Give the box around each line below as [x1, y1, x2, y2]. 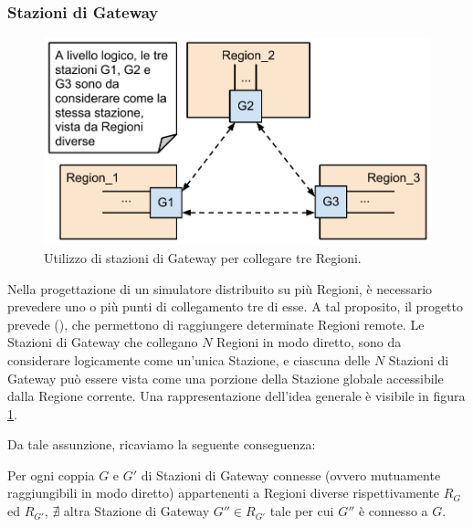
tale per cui [269, 501, 334, 521]
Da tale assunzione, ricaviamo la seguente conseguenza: [7, 435, 316, 454]
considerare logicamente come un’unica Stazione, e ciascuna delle [7, 350, 371, 369]
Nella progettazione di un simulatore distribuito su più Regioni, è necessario [7, 279, 433, 298]
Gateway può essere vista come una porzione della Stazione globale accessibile [7, 368, 444, 387]
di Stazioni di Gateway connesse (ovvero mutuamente [141, 465, 441, 484]
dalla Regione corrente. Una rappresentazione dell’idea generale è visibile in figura [7, 386, 466, 406]
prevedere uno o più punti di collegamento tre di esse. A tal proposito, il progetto [7, 297, 463, 316]
